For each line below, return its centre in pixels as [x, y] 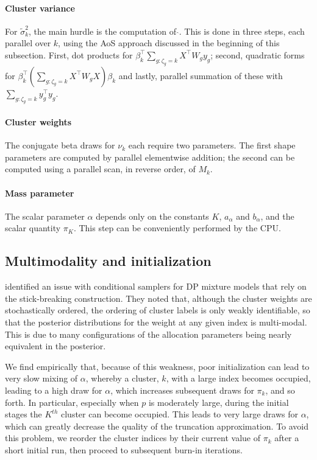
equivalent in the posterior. [55, 346]
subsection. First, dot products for [69, 54]
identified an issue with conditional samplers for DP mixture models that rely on [156, 286]
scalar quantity [33, 228]
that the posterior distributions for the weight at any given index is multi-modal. [156, 322]
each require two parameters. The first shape [212, 145]
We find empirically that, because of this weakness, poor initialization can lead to [157, 366]
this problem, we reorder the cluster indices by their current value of [133, 438]
